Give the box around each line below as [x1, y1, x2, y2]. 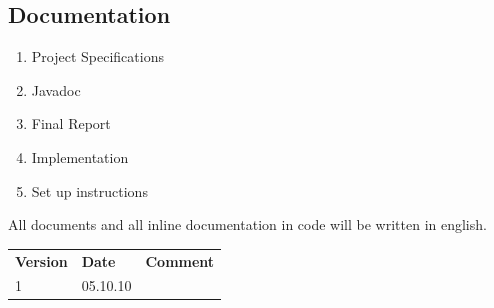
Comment [145, 250, 215, 271]
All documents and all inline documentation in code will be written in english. [8, 214, 487, 235]
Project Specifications [31, 46, 164, 67]
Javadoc [31, 79, 81, 100]
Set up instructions [31, 180, 148, 201]
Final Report [31, 113, 111, 134]
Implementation [31, 146, 129, 167]
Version [15, 250, 68, 271]
